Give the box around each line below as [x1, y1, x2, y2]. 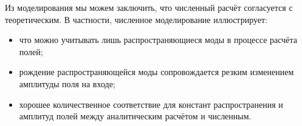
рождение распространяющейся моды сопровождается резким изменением [19, 65, 294, 78]
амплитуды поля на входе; [19, 77, 115, 90]
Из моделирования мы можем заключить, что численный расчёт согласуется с [5, 1, 293, 13]
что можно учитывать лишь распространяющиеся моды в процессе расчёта [19, 33, 297, 46]
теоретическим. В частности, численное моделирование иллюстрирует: [5, 13, 268, 25]
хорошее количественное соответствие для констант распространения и [19, 98, 283, 110]
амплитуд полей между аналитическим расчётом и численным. [19, 110, 252, 122]
